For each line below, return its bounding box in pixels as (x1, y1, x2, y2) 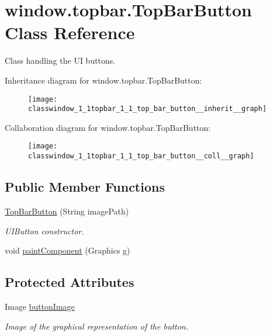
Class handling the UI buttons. (5, 54, 116, 67)
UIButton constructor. (5, 224, 84, 237)
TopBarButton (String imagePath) (5, 205, 129, 217)
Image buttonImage (5, 300, 75, 312)
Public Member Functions (5, 178, 165, 196)
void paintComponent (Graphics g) (5, 244, 130, 257)
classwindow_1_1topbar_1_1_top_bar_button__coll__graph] (28, 152, 254, 161)
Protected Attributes (5, 273, 134, 291)
